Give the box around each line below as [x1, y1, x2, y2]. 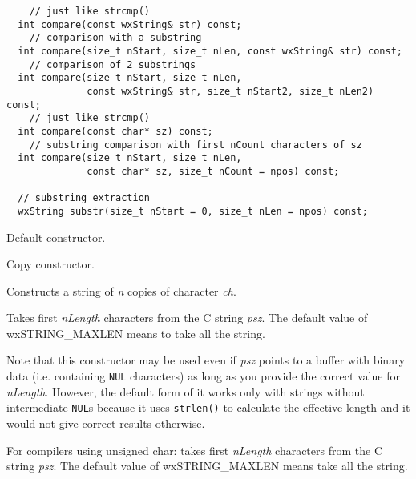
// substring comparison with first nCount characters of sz [29, 139, 362, 151]
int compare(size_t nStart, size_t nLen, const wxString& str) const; [18, 45, 402, 57]
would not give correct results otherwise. [6, 414, 205, 431]
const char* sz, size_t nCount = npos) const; [87, 165, 340, 177]
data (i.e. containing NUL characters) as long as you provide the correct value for [6, 368, 400, 384]
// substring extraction [18, 192, 150, 204]
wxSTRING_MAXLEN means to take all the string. [6, 324, 265, 341]
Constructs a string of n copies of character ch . [6, 282, 236, 299]
